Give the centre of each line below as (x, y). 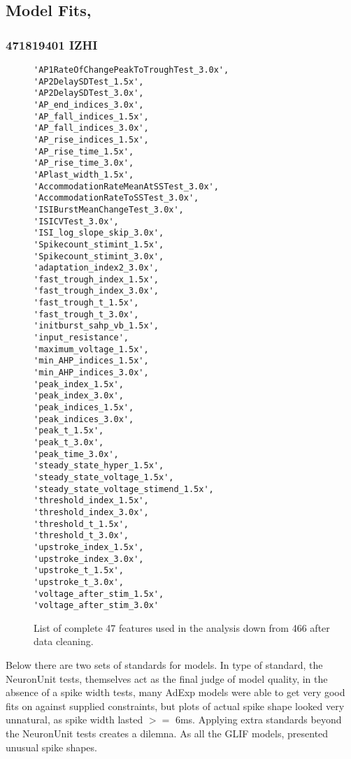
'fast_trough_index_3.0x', (96, 291)
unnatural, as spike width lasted (74, 720)
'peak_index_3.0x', (79, 396)
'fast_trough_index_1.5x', (96, 279)
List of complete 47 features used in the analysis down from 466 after (182, 627)
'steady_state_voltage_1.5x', (104, 477)
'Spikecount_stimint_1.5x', (99, 244)
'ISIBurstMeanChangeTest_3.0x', (109, 209)
